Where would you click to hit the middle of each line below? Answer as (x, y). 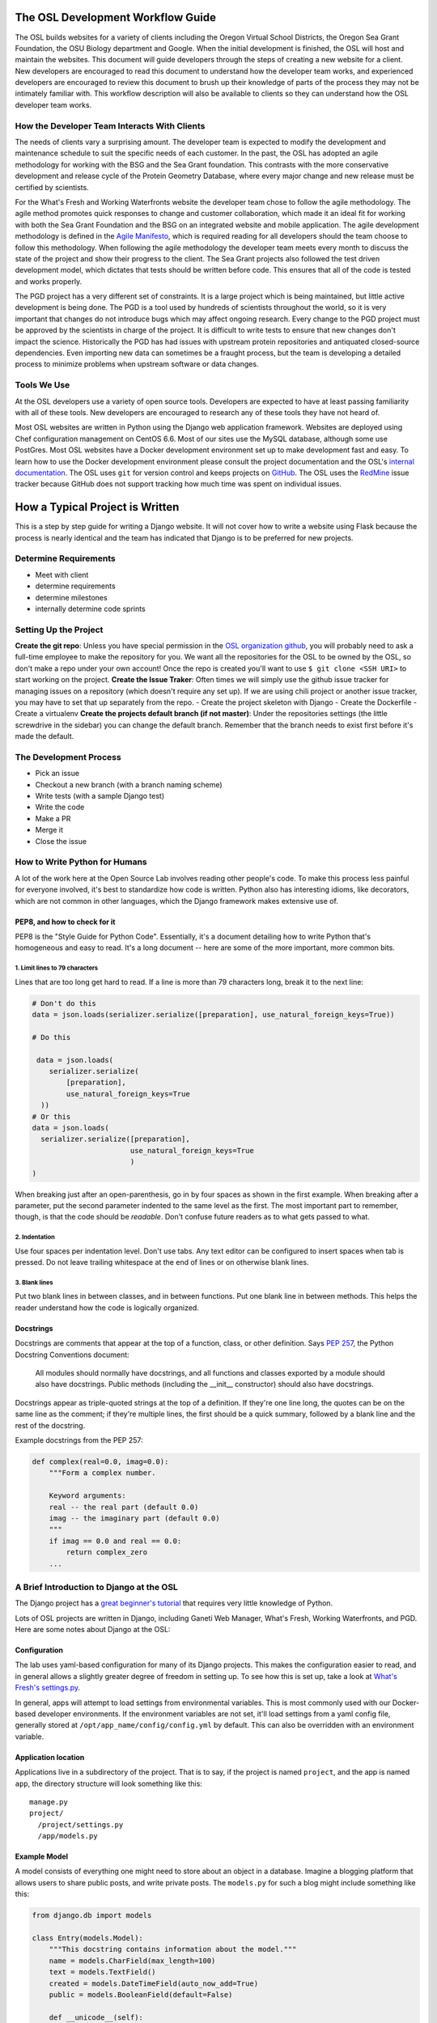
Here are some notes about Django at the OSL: (93, 1630)
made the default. (45, 736)
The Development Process (68, 757)
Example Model (42, 1856)
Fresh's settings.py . (48, 1688)
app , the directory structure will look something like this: (108, 1783)
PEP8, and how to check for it (65, 922)
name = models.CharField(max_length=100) (132, 1961)
